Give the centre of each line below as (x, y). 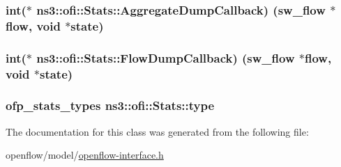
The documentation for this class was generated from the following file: (157, 131)
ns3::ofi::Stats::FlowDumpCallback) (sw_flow (166, 57)
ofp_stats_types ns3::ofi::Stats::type (110, 105)
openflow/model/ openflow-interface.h (85, 155)
